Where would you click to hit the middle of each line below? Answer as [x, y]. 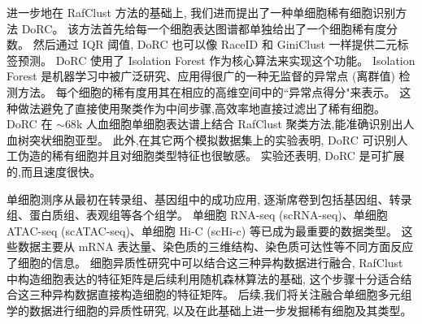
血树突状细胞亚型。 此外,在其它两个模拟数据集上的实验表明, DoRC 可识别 [202, 139]
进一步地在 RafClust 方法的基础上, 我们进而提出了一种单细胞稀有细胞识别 [201, 12]
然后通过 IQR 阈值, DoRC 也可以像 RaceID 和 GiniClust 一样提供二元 [215, 44]
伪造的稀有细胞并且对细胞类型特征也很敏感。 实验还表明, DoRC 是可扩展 [211, 156]
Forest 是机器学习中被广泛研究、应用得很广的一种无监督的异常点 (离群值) [201, 76]
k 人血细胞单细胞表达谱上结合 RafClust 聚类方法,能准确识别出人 [245, 124]
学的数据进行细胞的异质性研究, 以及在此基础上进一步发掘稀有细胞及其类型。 [209, 310]
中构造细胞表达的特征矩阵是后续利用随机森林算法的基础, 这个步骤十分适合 [204, 278]
